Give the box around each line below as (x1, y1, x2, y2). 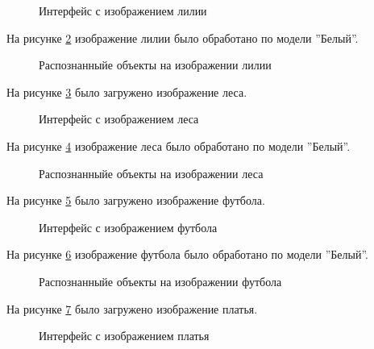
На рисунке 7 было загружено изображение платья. (6, 300, 258, 317)
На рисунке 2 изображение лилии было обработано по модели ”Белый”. (6, 29, 359, 46)
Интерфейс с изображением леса (39, 110, 199, 127)
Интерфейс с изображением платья (39, 327, 210, 344)
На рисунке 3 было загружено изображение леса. (6, 83, 247, 100)
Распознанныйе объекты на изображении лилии (39, 56, 272, 73)
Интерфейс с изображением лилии (39, 2, 207, 19)
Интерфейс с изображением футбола (39, 218, 218, 235)
